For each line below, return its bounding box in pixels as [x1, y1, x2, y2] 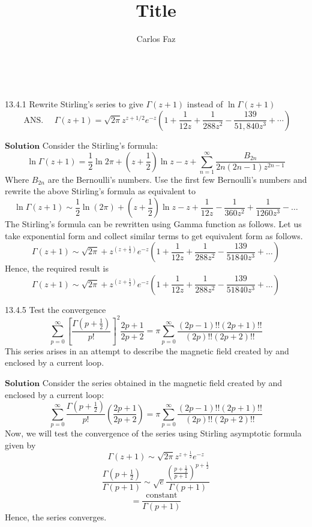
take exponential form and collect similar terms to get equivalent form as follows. [5, 229, 303, 242]
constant [146, 491, 178, 500]
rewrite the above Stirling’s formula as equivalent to [5, 185, 196, 197]
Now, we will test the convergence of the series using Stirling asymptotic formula [5, 426, 302, 439]
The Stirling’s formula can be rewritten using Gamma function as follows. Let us [5, 218, 302, 230]
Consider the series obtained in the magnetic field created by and [42, 376, 283, 389]
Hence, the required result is [5, 262, 109, 275]
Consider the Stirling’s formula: [42, 138, 158, 151]
